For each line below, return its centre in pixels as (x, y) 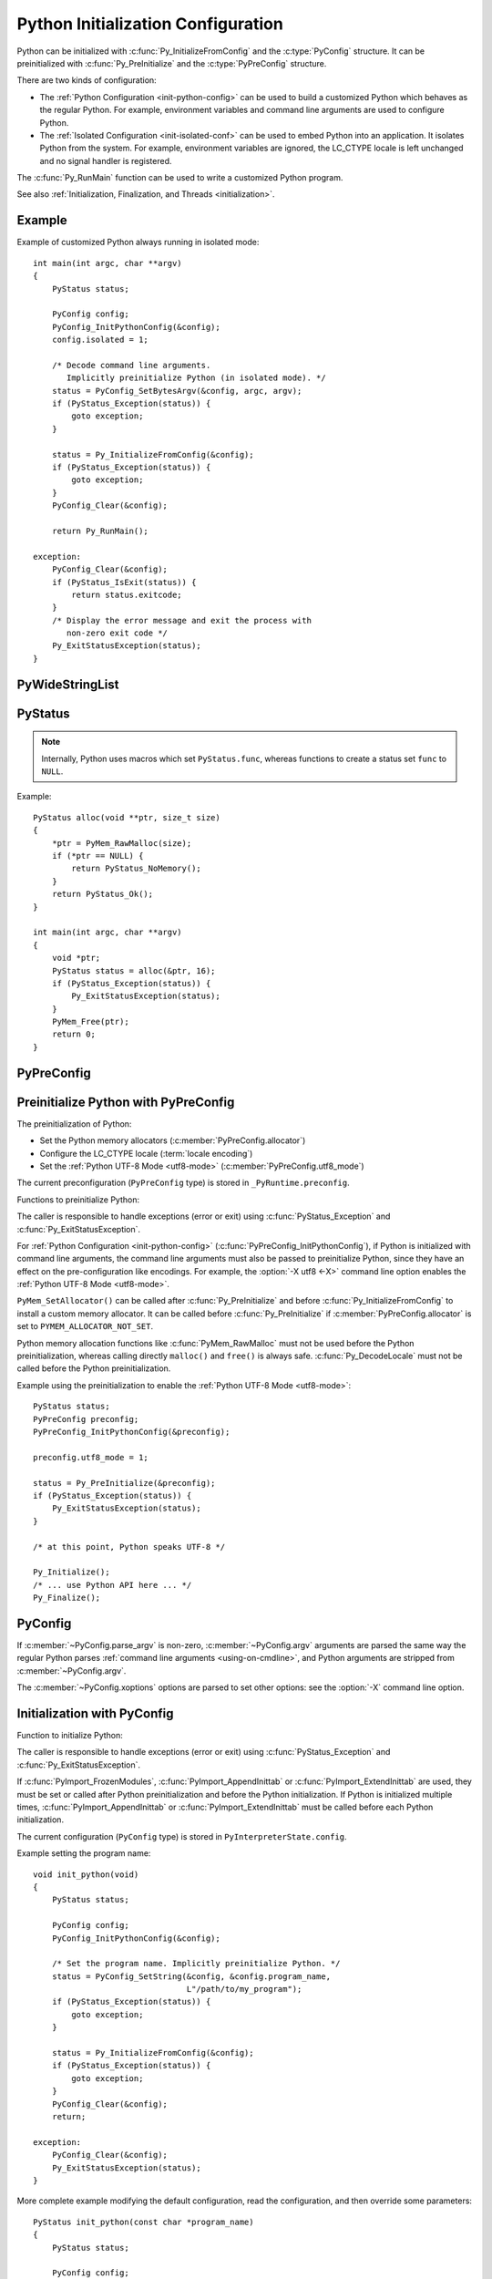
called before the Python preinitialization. (94, 1368)
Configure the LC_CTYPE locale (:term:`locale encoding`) (146, 1153)
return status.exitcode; (127, 594)
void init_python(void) (86, 1874)
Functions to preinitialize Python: (78, 1200)
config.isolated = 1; (100, 340)
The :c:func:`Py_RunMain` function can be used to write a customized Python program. (180, 178)
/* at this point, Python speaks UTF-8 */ (129, 1547)
